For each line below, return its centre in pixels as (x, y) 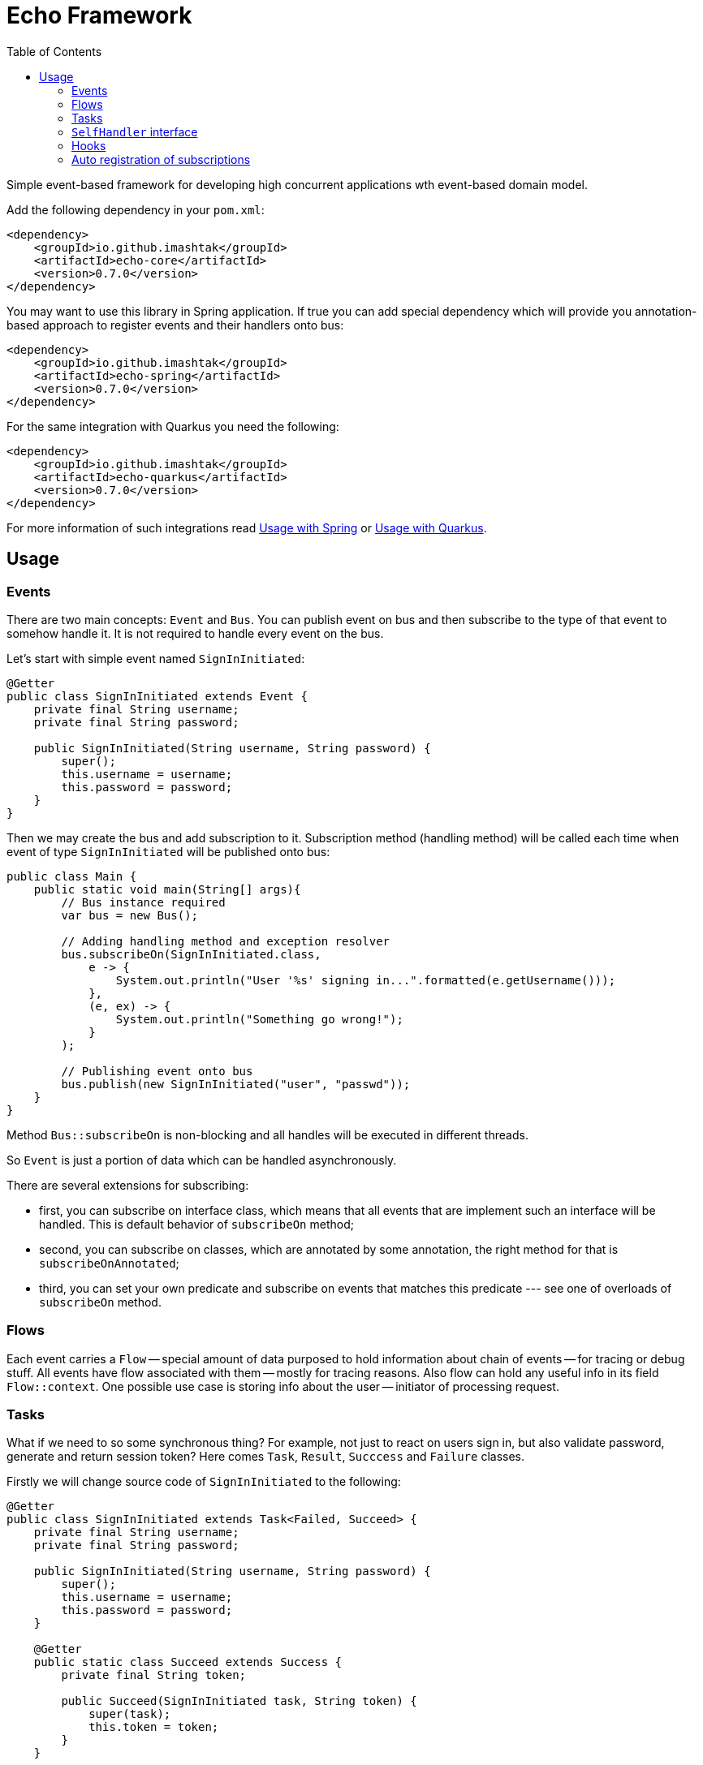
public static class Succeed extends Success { (188, 1662)
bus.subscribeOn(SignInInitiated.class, (191, 954)
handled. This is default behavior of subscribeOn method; (196, 1224)
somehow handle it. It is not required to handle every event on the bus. (195, 633)
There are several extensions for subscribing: (128, 1185)
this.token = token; (154, 1727)
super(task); (130, 1714)
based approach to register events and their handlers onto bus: (175, 325)
